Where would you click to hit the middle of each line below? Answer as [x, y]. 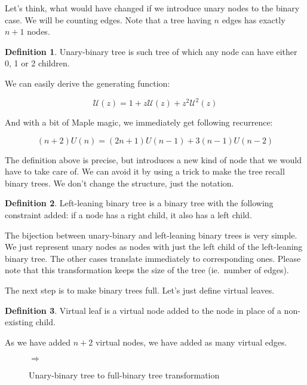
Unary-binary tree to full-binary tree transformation [124, 375]
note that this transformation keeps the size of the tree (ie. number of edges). [147, 270]
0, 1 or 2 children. [37, 63]
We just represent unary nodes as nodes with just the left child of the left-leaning [154, 247]
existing [19, 322]
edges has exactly [254, 19]
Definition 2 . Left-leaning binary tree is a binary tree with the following [139, 203]
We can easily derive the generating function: [88, 83]
